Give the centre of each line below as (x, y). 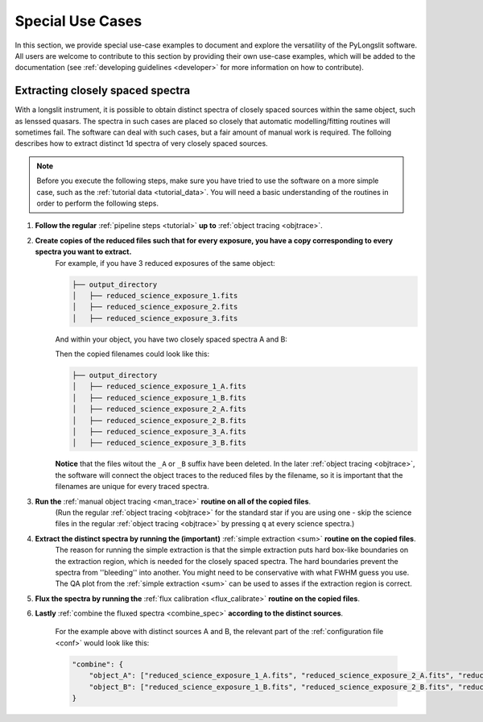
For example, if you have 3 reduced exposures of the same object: (165, 263)
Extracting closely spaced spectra (103, 91)
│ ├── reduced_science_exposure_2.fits (155, 307)
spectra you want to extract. (83, 252)
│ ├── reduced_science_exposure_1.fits (155, 295)
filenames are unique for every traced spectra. (132, 487)
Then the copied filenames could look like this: (132, 354)
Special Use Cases (78, 21)
